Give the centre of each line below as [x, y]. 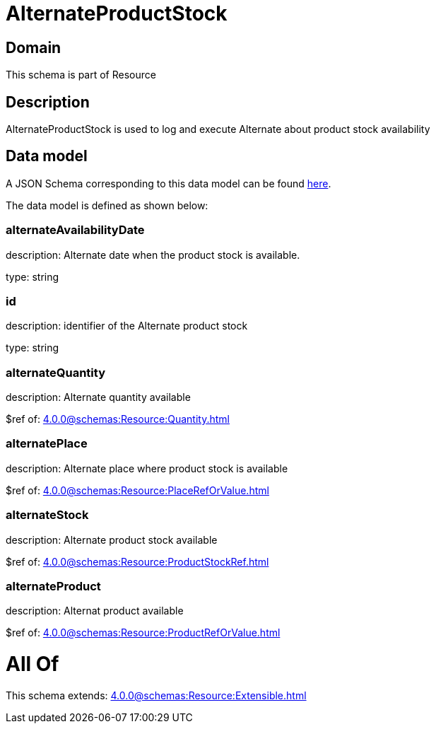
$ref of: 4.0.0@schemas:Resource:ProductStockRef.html [137, 561]
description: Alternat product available [95, 611]
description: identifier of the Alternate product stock [127, 326]
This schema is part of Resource [81, 75]
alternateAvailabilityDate [75, 230]
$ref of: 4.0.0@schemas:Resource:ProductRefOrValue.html [143, 633]
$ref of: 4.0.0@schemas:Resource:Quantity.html [118, 419]
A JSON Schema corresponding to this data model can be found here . [169, 183]
